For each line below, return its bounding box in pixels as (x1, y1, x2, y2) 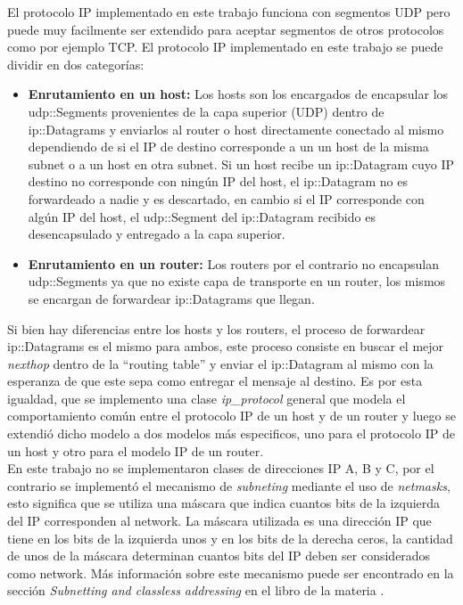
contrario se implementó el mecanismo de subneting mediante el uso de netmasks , (7, 476, 451, 495)
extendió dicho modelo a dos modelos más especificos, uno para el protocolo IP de (7, 424, 455, 443)
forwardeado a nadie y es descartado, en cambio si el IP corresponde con (28, 189, 425, 208)
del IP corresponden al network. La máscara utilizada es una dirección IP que (7, 511, 432, 530)
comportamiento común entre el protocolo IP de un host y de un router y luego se (7, 406, 456, 425)
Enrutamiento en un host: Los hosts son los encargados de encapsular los (28, 85, 449, 103)
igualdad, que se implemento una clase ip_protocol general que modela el (7, 388, 406, 407)
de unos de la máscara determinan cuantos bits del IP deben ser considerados (7, 546, 431, 565)
